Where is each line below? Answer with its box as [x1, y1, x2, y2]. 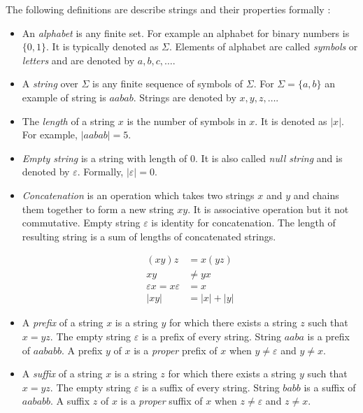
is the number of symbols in [127, 113, 246, 128]
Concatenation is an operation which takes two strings [22, 187, 255, 202]
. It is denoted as [255, 113, 327, 128]
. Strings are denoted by [133, 89, 236, 104]
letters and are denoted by [22, 52, 135, 67]
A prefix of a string [22, 315, 104, 330]
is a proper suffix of [120, 393, 203, 408]
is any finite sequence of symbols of [92, 76, 243, 91]
